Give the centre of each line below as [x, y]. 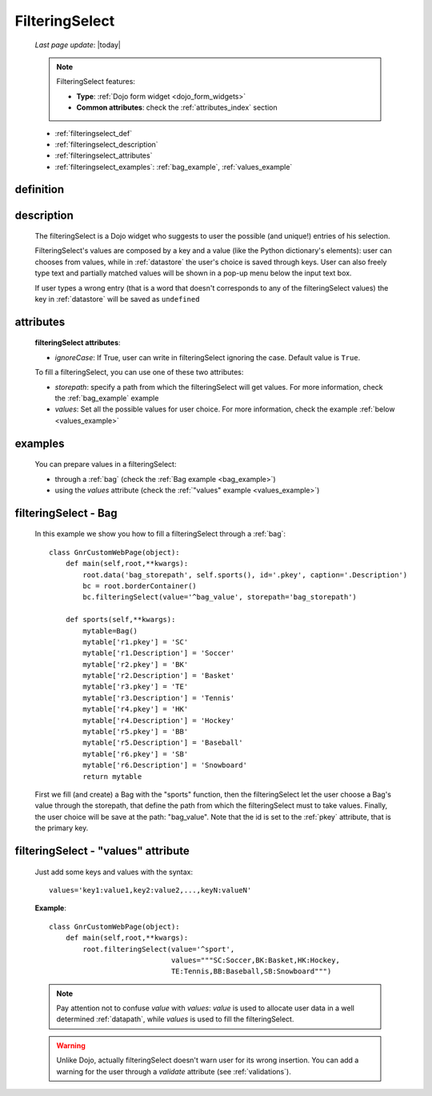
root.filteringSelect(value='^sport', [159, 949]
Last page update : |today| [78, 45]
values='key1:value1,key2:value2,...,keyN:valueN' [150, 890]
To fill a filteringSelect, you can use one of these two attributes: [139, 372]
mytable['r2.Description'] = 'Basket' [159, 676]
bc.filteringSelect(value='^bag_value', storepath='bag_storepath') [220, 597]
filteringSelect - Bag [66, 513]
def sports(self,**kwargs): [120, 620]
